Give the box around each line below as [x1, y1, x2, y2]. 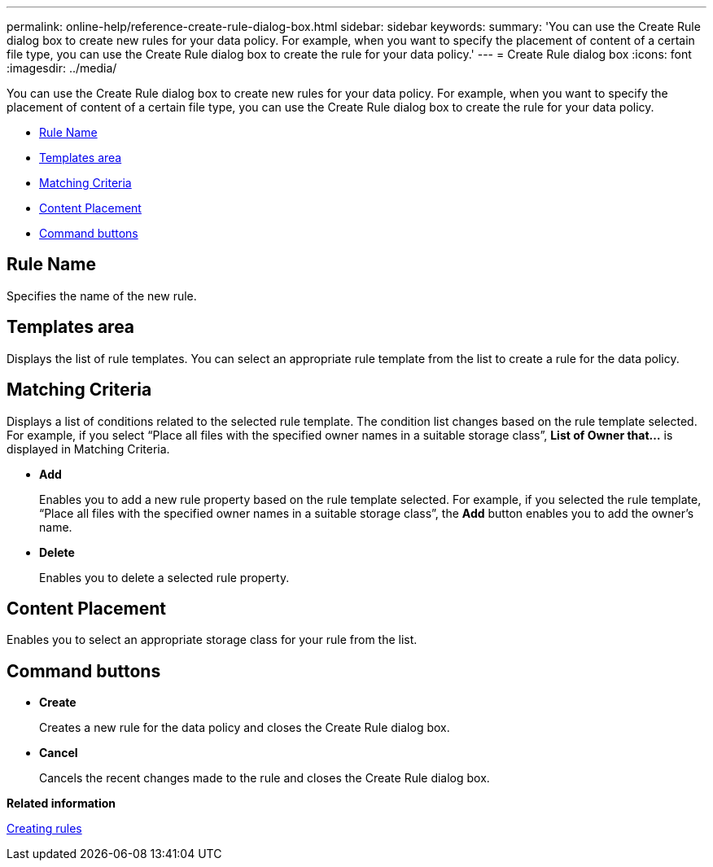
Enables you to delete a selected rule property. [39, 570, 290, 585]
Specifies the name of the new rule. [7, 288, 197, 303]
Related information [7, 796, 116, 811]
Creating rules [7, 821, 82, 836]
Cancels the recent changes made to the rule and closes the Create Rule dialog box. [39, 771, 490, 786]
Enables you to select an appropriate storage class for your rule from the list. [7, 633, 418, 647]
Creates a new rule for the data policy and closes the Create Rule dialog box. [39, 720, 450, 735]
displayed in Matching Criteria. [7, 441, 170, 456]
